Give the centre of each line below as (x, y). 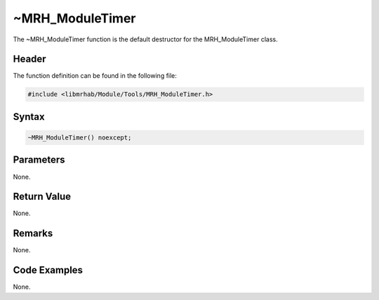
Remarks (33, 234)
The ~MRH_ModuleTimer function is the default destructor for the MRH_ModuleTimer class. (145, 39)
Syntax (29, 117)
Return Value (42, 197)
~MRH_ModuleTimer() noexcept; (80, 138)
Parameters (39, 160)
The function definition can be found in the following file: (95, 76)
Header (29, 59)
